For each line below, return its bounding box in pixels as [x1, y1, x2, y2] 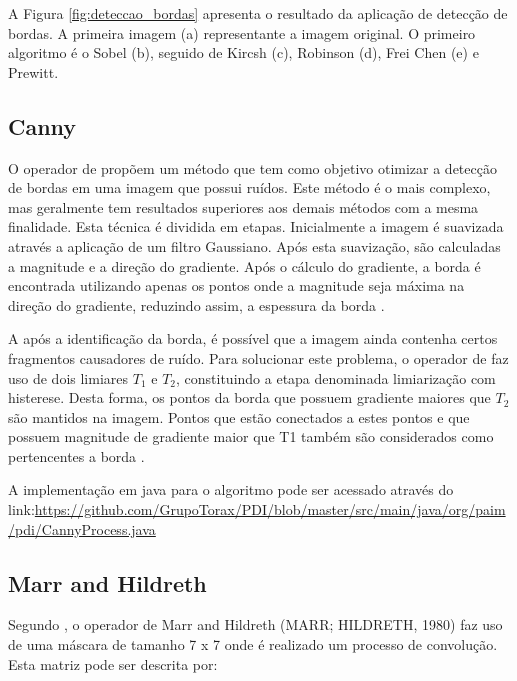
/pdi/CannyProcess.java [8, 518, 156, 539]
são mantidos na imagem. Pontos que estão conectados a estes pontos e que [8, 406, 470, 427]
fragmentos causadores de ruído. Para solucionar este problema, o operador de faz [8, 347, 509, 368]
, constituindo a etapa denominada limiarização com [176, 367, 496, 388]
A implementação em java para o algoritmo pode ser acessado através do [8, 479, 454, 500]
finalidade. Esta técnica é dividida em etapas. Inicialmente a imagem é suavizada [8, 216, 504, 237]
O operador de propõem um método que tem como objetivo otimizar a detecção [8, 157, 497, 178]
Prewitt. [8, 61, 59, 82]
